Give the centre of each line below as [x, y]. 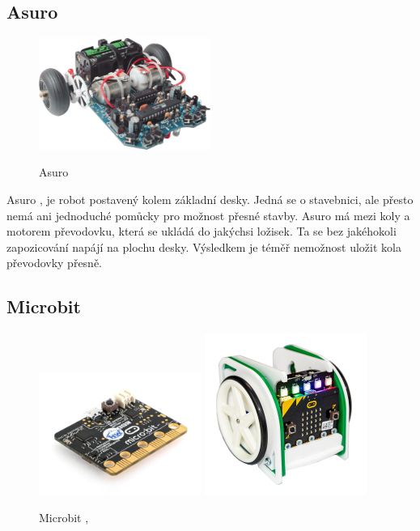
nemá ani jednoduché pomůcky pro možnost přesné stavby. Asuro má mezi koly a [208, 215]
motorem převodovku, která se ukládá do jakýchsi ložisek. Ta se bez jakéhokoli [202, 231]
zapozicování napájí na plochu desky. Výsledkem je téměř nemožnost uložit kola [204, 246]
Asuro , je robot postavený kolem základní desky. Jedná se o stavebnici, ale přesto [210, 200]
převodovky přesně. [55, 263]
